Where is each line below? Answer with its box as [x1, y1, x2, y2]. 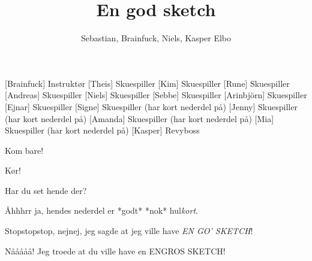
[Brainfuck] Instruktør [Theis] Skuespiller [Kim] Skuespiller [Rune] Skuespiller [5, 77, 290, 89]
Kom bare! [5, 144, 44, 156]
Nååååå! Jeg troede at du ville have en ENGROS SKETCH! [5, 244, 226, 257]
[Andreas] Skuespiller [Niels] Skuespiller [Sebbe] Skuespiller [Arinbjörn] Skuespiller [5, 89, 307, 101]
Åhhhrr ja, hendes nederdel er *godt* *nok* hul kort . [5, 204, 198, 217]
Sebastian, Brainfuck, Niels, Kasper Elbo [80, 32, 231, 44]
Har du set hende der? [5, 184, 87, 196]
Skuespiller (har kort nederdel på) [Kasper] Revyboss [5, 124, 200, 136]
